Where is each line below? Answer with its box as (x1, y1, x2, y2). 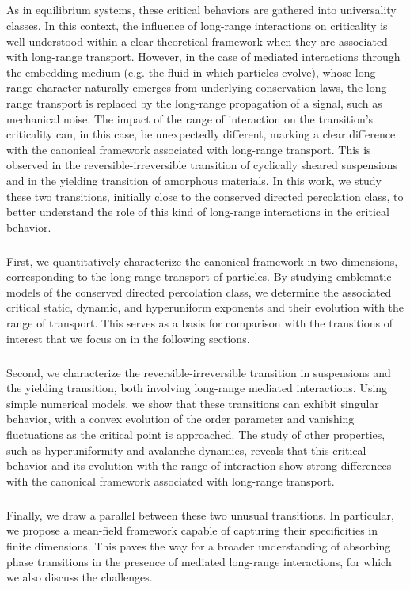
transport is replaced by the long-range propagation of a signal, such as (36, 94, 382, 111)
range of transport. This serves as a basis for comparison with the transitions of (6, 315, 393, 331)
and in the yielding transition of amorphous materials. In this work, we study (6, 172, 382, 188)
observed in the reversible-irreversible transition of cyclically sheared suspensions (6, 157, 398, 173)
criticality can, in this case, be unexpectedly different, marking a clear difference (6, 126, 396, 142)
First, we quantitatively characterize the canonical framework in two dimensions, (6, 252, 398, 269)
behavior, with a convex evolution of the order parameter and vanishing (6, 410, 355, 427)
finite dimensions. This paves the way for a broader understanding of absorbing (6, 537, 391, 554)
